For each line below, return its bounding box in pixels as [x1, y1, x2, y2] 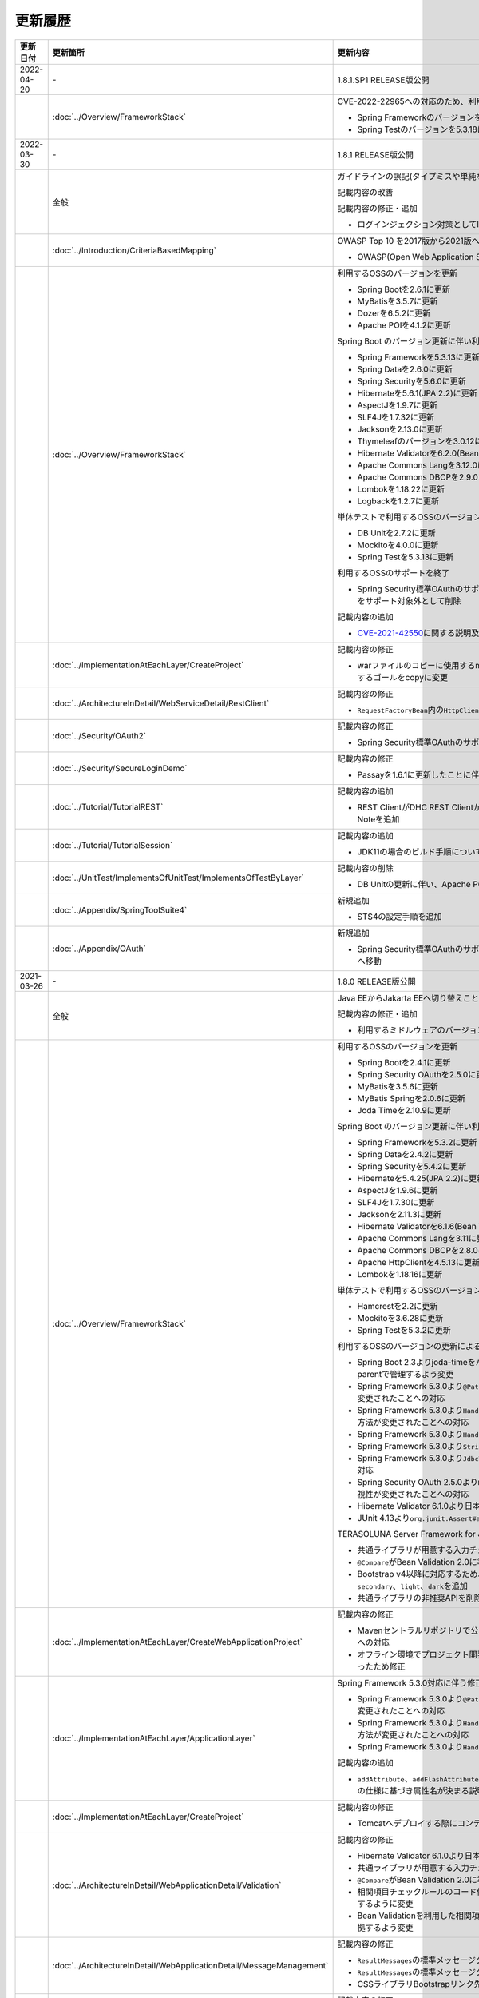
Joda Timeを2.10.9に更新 [357, 1104, 451, 1116]
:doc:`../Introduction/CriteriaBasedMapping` [52, 245, 217, 256]
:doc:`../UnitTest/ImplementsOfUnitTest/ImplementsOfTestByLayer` [52, 872, 304, 883]
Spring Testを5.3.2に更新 [357, 1324, 451, 1335]
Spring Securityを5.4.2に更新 [357, 1160, 467, 1172]
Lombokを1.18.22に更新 [357, 484, 445, 495]
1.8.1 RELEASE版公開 [337, 149, 414, 160]
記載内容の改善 [337, 186, 394, 197]
